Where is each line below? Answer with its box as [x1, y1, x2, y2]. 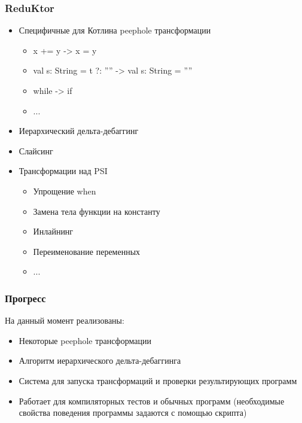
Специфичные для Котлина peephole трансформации [19, 24, 211, 36]
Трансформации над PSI [19, 165, 108, 177]
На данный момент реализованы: [5, 314, 124, 327]
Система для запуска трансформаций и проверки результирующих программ [19, 374, 297, 387]
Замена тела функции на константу [33, 205, 160, 217]
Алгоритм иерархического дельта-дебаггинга [19, 354, 181, 367]
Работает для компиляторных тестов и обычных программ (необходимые [19, 394, 285, 407]
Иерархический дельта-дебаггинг [19, 124, 139, 137]
